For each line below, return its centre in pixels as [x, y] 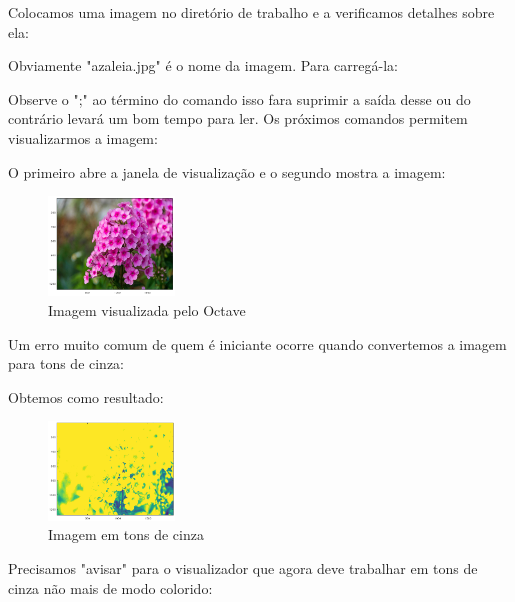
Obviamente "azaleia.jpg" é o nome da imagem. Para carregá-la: [203, 65]
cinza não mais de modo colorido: [110, 587]
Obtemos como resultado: [86, 396]
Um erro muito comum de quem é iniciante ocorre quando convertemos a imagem [257, 343]
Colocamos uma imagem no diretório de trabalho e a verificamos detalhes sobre [251, 12]
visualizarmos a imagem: [83, 137]
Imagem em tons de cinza [126, 534]
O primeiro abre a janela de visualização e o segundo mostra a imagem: [227, 171]
